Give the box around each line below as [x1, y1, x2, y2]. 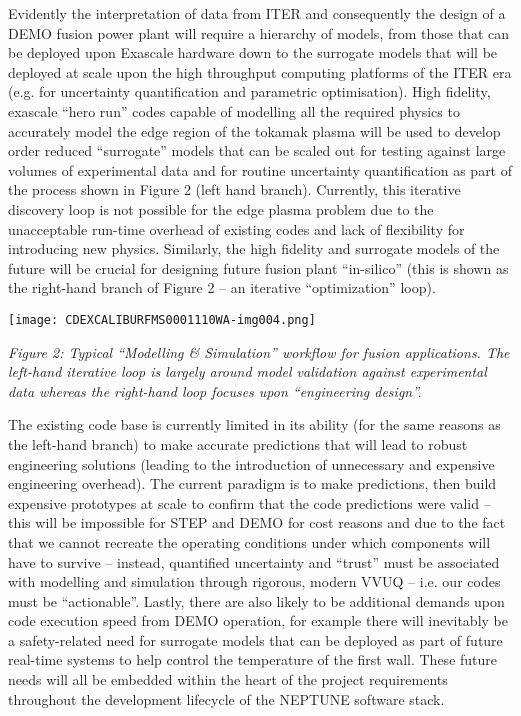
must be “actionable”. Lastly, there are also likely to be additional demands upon [8, 590, 505, 611]
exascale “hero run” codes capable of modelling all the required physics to [8, 100, 460, 121]
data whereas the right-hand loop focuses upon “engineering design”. [8, 380, 422, 401]
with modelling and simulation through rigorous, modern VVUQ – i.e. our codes [8, 571, 501, 592]
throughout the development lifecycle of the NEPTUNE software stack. [8, 688, 445, 709]
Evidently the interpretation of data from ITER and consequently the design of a [8, 3, 506, 23]
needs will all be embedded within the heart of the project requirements [8, 669, 448, 690]
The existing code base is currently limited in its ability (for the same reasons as [8, 414, 501, 435]
